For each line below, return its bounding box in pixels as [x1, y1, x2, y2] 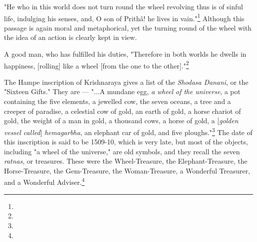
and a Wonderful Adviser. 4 [4, 175, 85, 187]
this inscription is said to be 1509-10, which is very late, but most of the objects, [4, 137, 248, 147]
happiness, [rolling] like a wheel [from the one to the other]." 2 [4, 59, 189, 70]
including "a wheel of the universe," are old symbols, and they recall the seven [4, 146, 240, 156]
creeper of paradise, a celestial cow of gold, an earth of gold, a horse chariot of [4, 105, 241, 116]
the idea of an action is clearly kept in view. [4, 32, 137, 42]
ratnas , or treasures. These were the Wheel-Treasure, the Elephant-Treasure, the [4, 156, 248, 166]
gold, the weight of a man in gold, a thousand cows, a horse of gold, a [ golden [4, 115, 239, 126]
